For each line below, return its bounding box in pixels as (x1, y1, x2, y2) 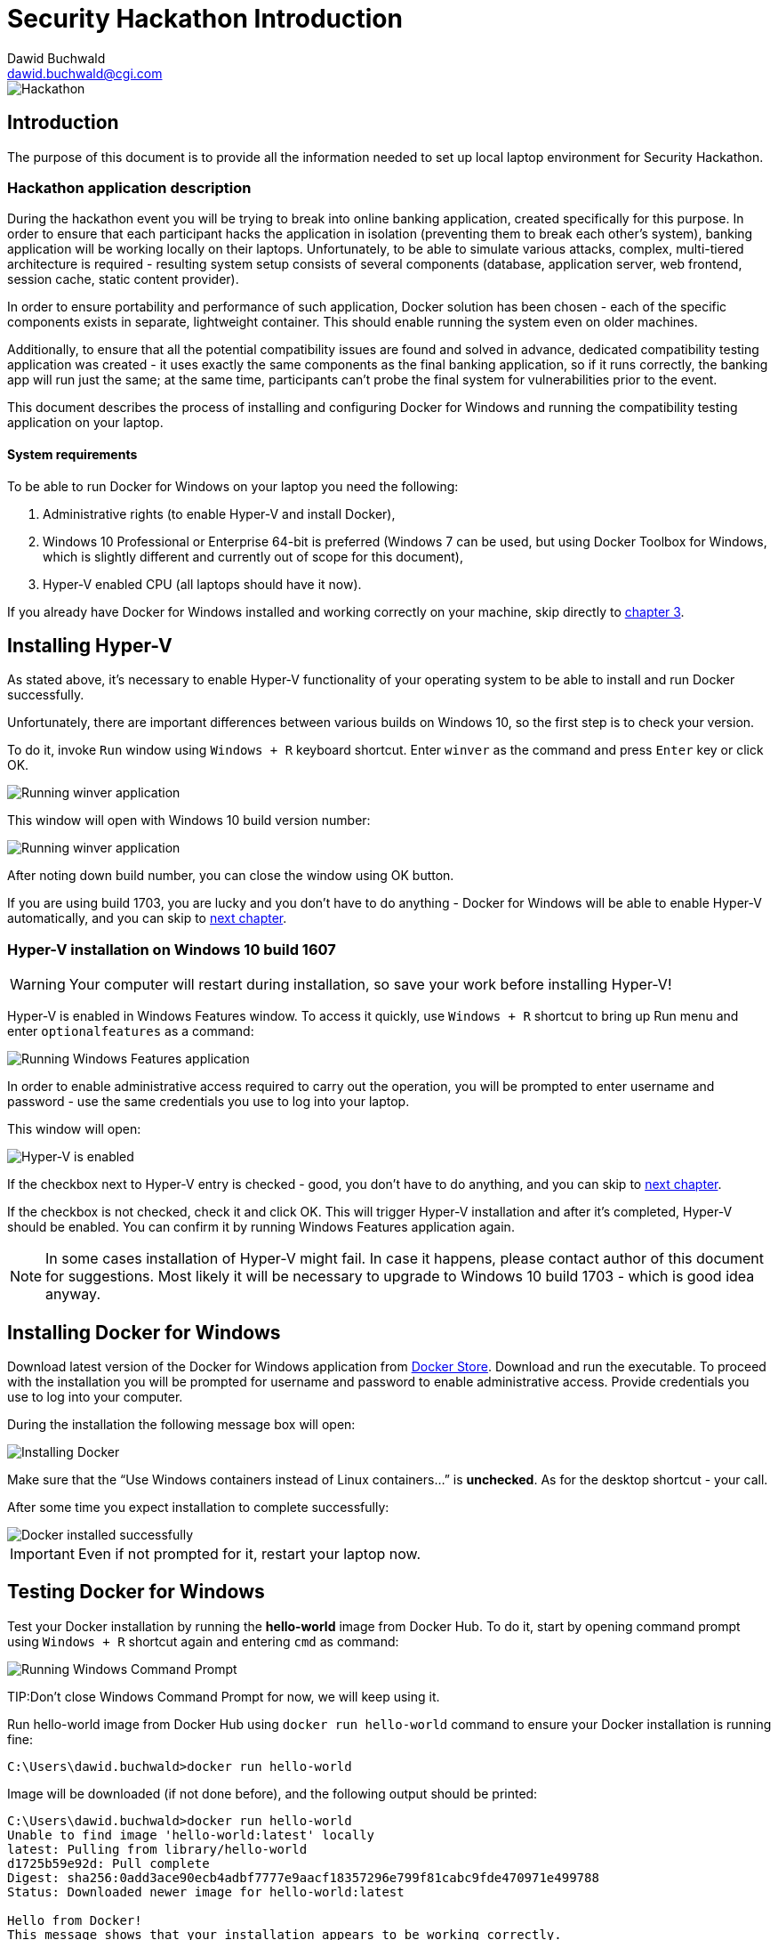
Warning (10, 975, 66, 994)
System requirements (7, 446, 138, 462)
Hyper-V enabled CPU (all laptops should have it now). (43, 576, 362, 592)
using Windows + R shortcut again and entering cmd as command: (7, 1633, 399, 1649)
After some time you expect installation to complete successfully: (7, 1499, 389, 1515)
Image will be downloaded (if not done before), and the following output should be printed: (7, 1785, 538, 1801)
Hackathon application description (7, 178, 252, 197)
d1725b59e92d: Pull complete (7, 1855, 210, 1871)
